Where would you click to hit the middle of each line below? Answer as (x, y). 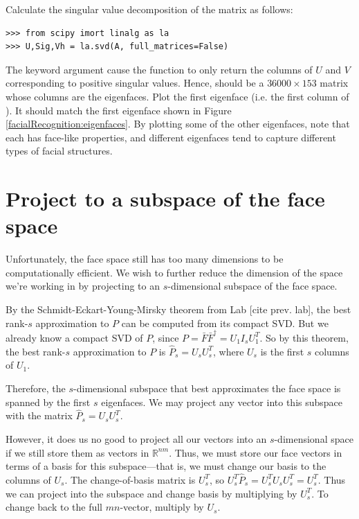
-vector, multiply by (162, 507)
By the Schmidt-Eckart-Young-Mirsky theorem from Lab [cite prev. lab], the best (178, 309)
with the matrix (39, 415)
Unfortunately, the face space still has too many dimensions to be (145, 259)
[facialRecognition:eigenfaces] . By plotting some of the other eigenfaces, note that (178, 124)
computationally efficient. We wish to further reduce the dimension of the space (174, 272)
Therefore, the (36, 388)
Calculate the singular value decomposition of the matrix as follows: (149, 9)
